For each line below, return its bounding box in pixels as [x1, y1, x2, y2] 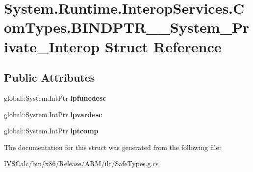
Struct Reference [104, 36, 222, 56]
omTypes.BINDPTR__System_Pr [4, 17, 250, 37]
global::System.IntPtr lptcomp [4, 126, 99, 136]
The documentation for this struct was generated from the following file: [4, 142, 221, 152]
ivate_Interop [4, 36, 100, 56]
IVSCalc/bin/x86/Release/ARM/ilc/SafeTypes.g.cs [4, 158, 159, 169]
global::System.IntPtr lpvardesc [4, 109, 102, 119]
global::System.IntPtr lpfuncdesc [4, 92, 106, 103]
